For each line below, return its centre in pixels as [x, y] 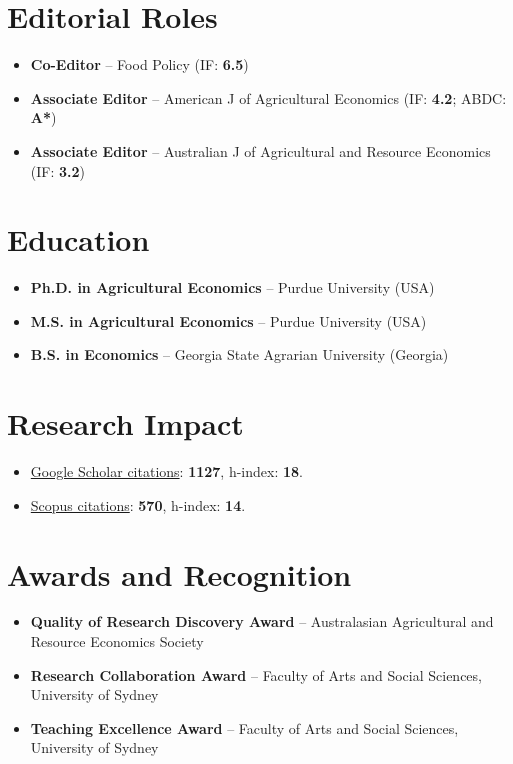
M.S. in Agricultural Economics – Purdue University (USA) [228, 320]
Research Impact [125, 423]
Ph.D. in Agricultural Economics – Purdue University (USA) [232, 287]
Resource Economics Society [117, 641]
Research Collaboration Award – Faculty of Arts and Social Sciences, [256, 674]
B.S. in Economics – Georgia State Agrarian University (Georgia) [239, 354]
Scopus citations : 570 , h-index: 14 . [138, 504]
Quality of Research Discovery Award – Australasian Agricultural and [262, 621]
